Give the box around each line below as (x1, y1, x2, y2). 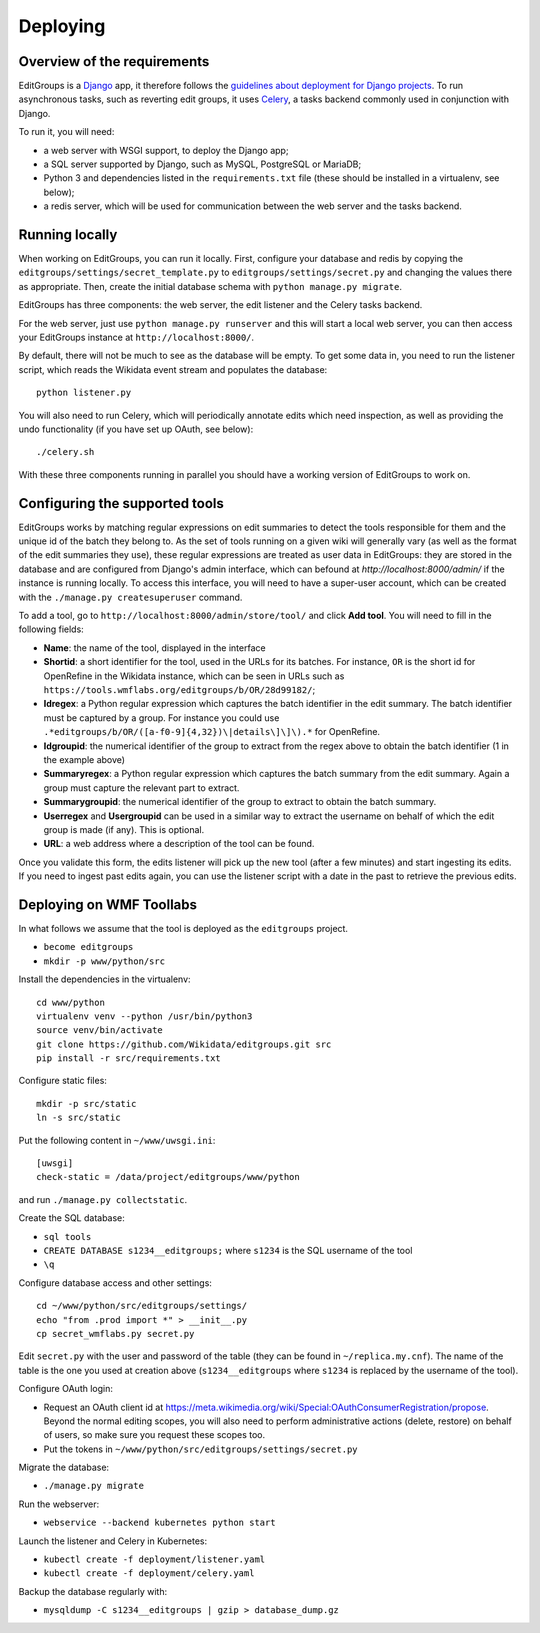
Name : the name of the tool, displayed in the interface (43, 641, 266, 654)
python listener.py (36, 387, 132, 399)
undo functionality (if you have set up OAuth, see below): (18, 423, 254, 435)
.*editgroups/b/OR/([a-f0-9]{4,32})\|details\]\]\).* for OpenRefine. (43, 726, 380, 738)
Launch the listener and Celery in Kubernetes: (18, 1535, 208, 1547)
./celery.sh (36, 446, 95, 458)
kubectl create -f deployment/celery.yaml (43, 1568, 255, 1579)
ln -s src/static (36, 1112, 121, 1124)
